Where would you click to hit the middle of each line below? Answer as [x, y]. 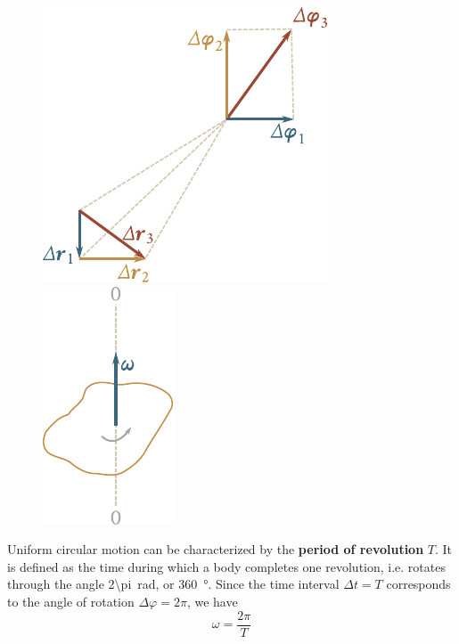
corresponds [418, 584]
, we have [212, 601]
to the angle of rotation [71, 601]
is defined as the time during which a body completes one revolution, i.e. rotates [226, 566]
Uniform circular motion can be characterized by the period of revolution [216, 549]
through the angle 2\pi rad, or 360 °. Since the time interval [173, 584]
